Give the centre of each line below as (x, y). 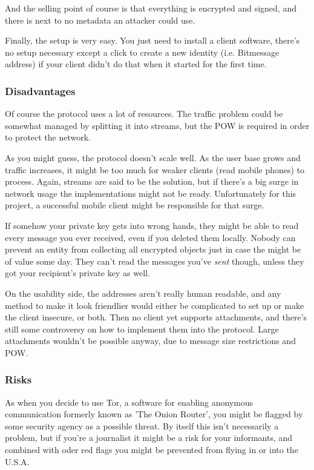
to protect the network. (48, 137)
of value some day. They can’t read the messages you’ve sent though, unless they (155, 261)
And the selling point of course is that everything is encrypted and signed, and (151, 8)
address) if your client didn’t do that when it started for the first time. (136, 64)
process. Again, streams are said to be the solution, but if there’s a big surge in (152, 181)
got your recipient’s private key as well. (77, 273)
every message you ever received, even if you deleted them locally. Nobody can (150, 237)
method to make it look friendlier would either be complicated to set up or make (155, 305)
